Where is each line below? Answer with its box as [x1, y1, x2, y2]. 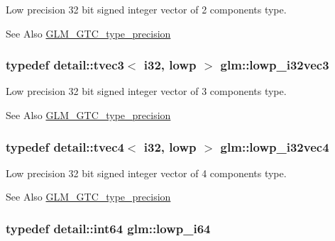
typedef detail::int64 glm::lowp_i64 [6, 219, 211, 237]
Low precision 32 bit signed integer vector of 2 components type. [6, 2, 287, 16]
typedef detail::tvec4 [6, 138, 124, 155]
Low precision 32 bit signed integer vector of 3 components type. [6, 84, 287, 99]
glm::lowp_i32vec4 [220, 138, 329, 155]
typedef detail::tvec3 [6, 56, 124, 74]
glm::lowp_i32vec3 [220, 56, 329, 74]
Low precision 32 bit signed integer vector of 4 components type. [6, 165, 287, 180]
